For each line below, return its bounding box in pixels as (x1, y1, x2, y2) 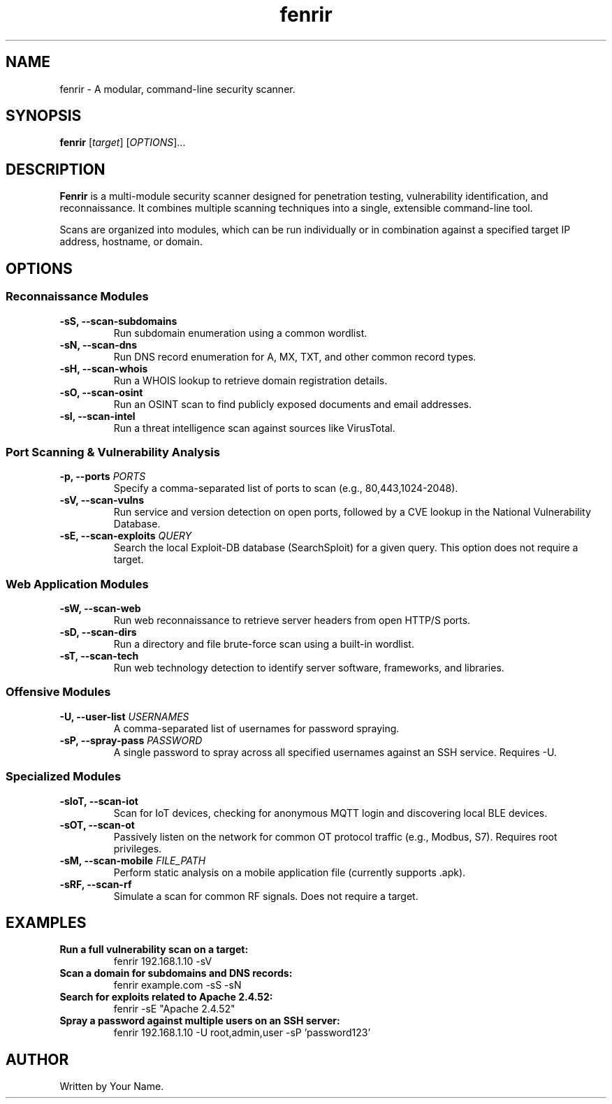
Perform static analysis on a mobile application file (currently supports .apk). (113, 866, 466, 878)
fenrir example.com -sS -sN (113, 979, 242, 992)
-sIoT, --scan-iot (59, 794, 138, 807)
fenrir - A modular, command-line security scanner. (59, 82, 296, 95)
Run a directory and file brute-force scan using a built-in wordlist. (113, 638, 414, 650)
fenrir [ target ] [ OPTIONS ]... (59, 136, 186, 149)
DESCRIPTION (6, 160, 105, 178)
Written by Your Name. (59, 1080, 164, 1093)
